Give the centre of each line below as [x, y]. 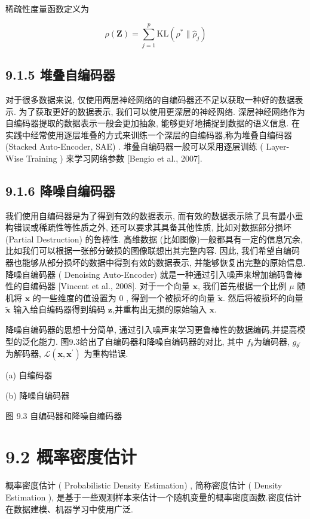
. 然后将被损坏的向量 [263, 297]
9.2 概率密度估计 [71, 456]
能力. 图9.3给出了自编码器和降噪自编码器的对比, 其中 [141, 341]
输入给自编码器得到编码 [59, 309]
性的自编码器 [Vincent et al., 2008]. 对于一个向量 [98, 286]
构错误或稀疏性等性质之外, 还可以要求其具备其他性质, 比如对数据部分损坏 [149, 227]
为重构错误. [106, 353]
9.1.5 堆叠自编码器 [60, 75]
